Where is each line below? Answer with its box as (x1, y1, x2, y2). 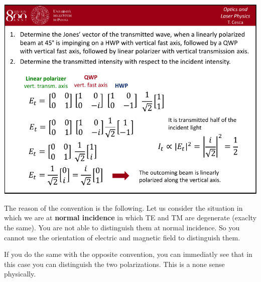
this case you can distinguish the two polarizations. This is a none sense (4, 258, 225, 269)
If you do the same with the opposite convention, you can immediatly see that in (4, 249, 252, 259)
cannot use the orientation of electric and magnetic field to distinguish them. (4, 232, 240, 242)
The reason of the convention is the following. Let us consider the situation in (4, 202, 243, 213)
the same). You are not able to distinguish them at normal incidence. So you (4, 222, 240, 232)
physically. (4, 268, 36, 279)
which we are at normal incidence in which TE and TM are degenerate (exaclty (4, 212, 256, 223)
